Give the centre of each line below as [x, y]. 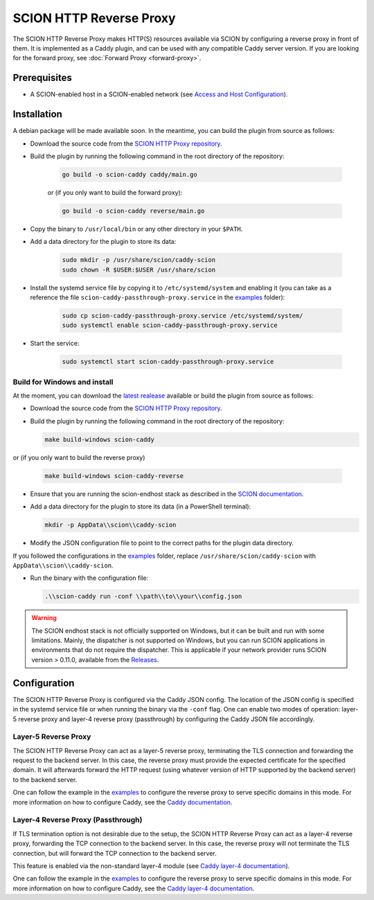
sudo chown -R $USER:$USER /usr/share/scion [139, 270]
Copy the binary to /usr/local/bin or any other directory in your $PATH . [136, 229]
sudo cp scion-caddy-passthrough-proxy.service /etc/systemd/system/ [182, 316]
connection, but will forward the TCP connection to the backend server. [115, 853]
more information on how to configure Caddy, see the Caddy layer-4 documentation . [134, 888]
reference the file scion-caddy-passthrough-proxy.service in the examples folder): [158, 297]
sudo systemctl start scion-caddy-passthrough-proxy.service [168, 362]
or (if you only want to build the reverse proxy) [79, 457]
